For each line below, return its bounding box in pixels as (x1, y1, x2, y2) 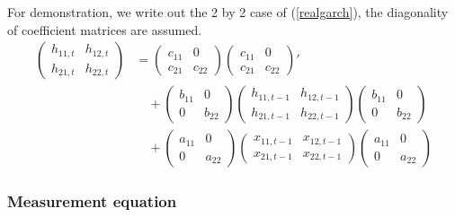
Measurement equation (7, 190, 177, 213)
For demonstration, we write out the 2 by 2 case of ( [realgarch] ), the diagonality (7, 3, 449, 21)
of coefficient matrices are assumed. (7, 20, 202, 39)
